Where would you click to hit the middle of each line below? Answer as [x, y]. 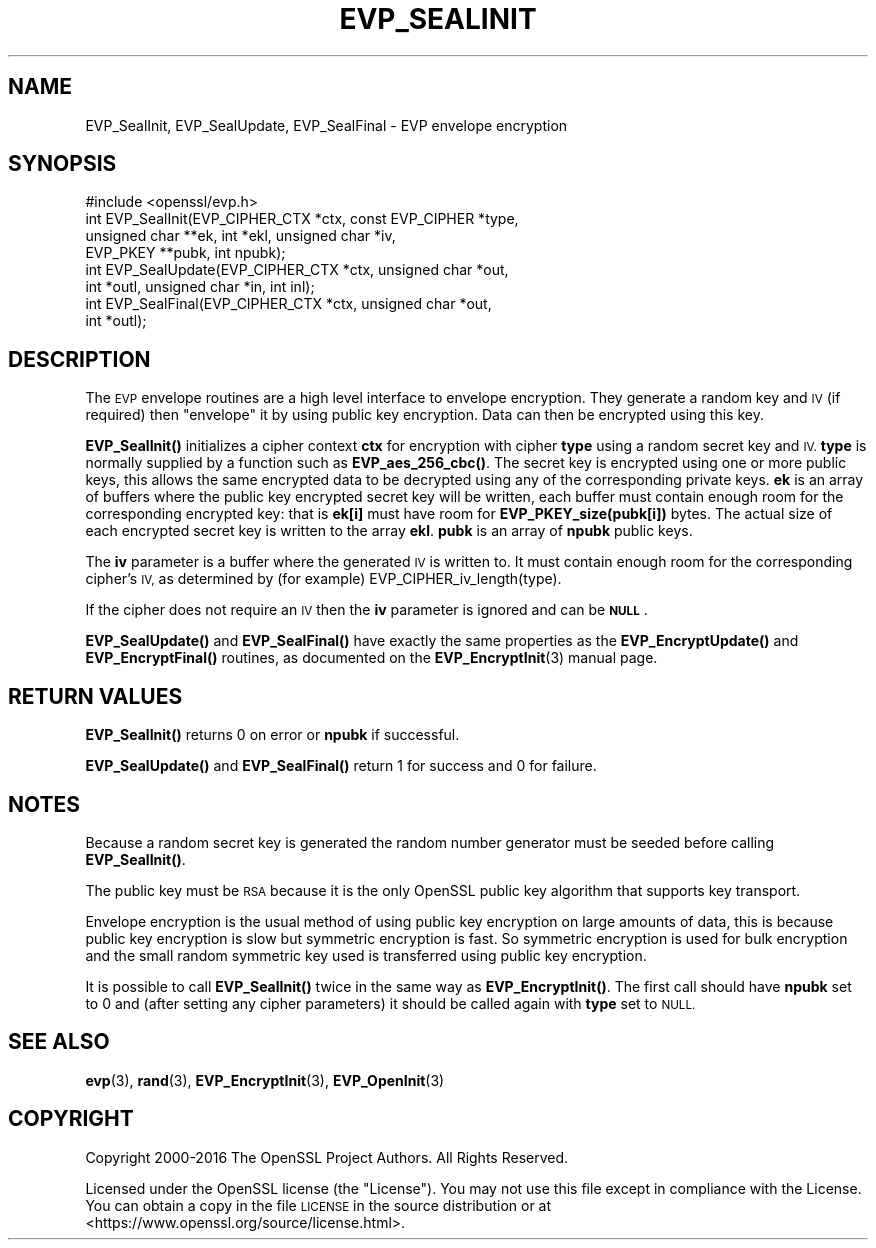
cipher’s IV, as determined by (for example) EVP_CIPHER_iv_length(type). [323, 579]
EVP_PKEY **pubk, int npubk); [185, 253]
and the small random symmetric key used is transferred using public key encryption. [366, 955]
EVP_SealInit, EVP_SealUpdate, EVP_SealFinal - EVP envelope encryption [326, 125]
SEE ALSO [59, 1042]
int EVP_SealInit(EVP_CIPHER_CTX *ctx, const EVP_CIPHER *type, [302, 219]
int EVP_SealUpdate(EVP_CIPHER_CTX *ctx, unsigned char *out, [297, 270]
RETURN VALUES [95, 696]
